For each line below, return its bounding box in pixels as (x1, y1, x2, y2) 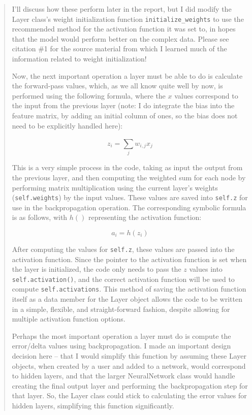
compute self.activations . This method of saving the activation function (12, 283, 246, 294)
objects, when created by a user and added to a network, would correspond (12, 360, 246, 371)
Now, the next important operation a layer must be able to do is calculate (12, 70, 243, 81)
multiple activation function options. (12, 313, 125, 324)
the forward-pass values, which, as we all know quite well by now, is (12, 80, 223, 91)
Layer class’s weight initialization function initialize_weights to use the (12, 13, 244, 24)
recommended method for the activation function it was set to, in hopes (12, 23, 236, 34)
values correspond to (174, 90, 238, 101)
